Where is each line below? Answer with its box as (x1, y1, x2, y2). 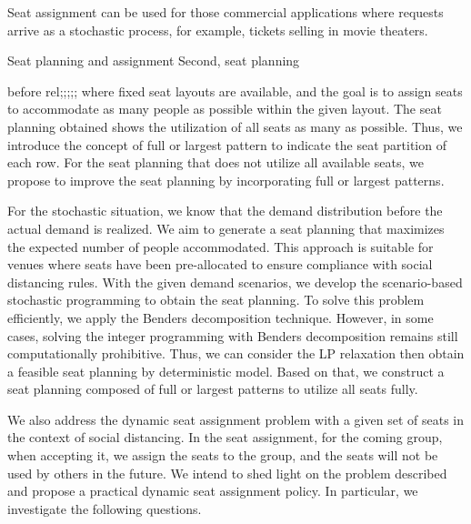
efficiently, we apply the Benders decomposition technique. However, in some (7, 307, 434, 327)
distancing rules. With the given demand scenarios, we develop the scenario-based (7, 272, 463, 291)
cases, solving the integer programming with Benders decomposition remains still (7, 326, 458, 345)
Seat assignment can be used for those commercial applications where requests (7, 3, 444, 21)
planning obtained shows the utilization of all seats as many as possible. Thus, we (7, 116, 463, 136)
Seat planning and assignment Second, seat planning (7, 51, 300, 70)
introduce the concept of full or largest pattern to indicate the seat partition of (7, 135, 446, 154)
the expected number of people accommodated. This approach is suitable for (7, 237, 434, 256)
